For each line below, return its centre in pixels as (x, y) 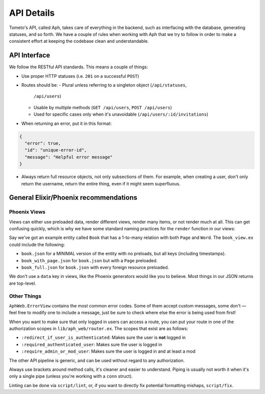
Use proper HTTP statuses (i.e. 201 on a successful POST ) (80, 76)
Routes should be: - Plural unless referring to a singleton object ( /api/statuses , (104, 85)
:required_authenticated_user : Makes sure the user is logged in (92, 344)
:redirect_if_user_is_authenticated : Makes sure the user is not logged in (104, 337)
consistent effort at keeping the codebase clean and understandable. (79, 41)
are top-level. (23, 283)
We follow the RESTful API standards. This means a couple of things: (79, 67)
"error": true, (43, 143)
